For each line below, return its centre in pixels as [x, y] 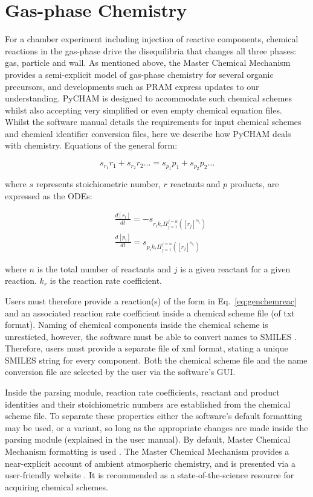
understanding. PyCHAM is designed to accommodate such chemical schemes [149, 98]
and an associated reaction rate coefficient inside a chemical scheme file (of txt [150, 313]
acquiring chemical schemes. [56, 486]
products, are [254, 184]
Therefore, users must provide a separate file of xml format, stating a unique [147, 348]
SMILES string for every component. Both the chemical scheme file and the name [156, 360]
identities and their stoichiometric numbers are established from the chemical [148, 404]
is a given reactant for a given [235, 268]
